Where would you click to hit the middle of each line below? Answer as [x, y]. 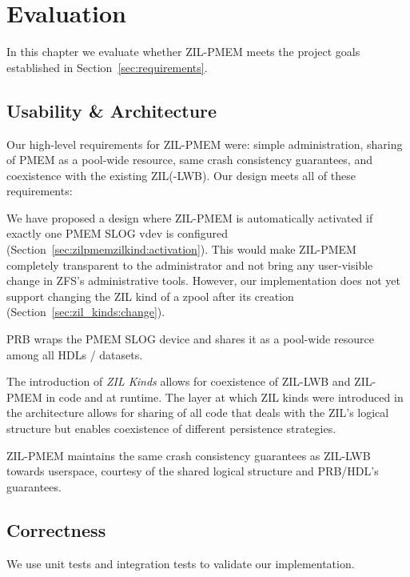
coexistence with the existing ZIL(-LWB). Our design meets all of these [181, 175]
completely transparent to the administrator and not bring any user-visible [190, 264]
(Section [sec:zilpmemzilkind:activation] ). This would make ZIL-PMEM [181, 249]
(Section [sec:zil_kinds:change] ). [86, 312]
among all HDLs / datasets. [75, 354]
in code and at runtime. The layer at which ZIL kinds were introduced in [225, 397]
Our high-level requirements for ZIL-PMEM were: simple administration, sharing [205, 144]
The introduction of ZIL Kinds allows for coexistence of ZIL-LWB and [179, 381]
